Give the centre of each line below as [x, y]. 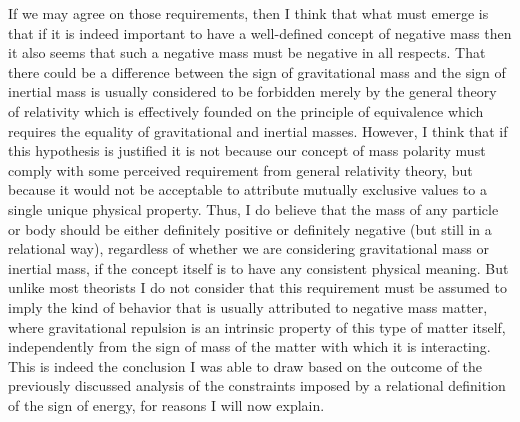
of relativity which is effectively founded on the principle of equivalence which [246, 110]
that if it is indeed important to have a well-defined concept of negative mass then [260, 32]
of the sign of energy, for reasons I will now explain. [166, 404]
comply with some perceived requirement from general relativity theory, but [240, 169]
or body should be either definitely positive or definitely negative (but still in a [250, 228]
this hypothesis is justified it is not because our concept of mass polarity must [247, 150]
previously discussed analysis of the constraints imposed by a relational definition [257, 385]
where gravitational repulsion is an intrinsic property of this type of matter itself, [257, 326]
